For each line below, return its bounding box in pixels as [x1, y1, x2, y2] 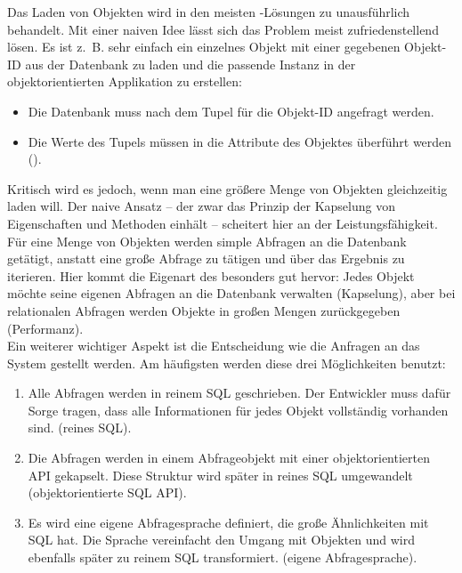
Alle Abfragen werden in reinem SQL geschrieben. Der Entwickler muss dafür [28, 383, 451, 402]
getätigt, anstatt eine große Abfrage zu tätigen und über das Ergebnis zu [7, 249, 405, 268]
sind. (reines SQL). [28, 418, 132, 437]
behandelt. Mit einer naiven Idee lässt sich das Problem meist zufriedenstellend [7, 20, 439, 38]
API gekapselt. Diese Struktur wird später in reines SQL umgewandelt [28, 465, 413, 484]
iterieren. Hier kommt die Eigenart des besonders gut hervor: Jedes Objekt [7, 266, 415, 285]
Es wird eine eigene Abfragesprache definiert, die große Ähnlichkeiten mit [28, 512, 429, 531]
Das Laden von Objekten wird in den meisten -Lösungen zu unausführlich [7, 3, 410, 20]
